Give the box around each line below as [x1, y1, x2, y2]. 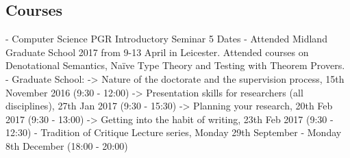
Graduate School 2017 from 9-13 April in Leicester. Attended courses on [5, 44, 309, 59]
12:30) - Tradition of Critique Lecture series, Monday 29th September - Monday [5, 125, 342, 140]
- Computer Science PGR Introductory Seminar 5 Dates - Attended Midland [5, 31, 327, 46]
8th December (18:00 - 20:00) [5, 138, 128, 153]
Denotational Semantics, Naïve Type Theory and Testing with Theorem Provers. [5, 58, 345, 73]
